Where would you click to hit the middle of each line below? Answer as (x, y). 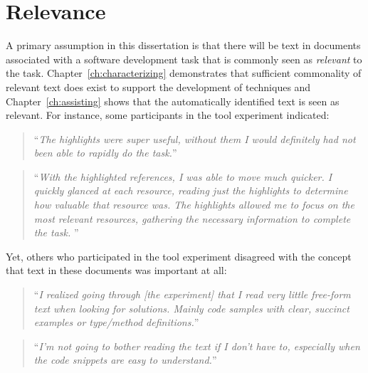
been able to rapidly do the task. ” (105, 153)
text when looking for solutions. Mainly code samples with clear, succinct (191, 308)
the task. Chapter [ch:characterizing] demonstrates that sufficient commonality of (184, 73)
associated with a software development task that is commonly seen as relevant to (184, 59)
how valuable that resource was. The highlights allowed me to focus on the (194, 205)
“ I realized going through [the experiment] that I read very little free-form (192, 294)
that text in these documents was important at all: (116, 270)
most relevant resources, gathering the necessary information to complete (192, 218)
